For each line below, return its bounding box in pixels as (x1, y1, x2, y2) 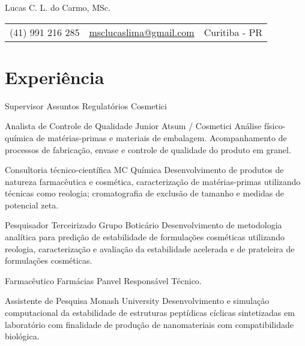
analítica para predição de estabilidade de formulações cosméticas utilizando (5, 231, 285, 243)
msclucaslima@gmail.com (89, 25, 195, 39)
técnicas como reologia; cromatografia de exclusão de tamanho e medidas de (5, 187, 285, 199)
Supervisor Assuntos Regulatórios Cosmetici (5, 99, 167, 112)
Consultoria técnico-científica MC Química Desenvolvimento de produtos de (5, 163, 284, 176)
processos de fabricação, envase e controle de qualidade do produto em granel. (5, 143, 291, 156)
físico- (264, 120, 286, 132)
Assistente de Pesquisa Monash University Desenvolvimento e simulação (5, 294, 270, 307)
